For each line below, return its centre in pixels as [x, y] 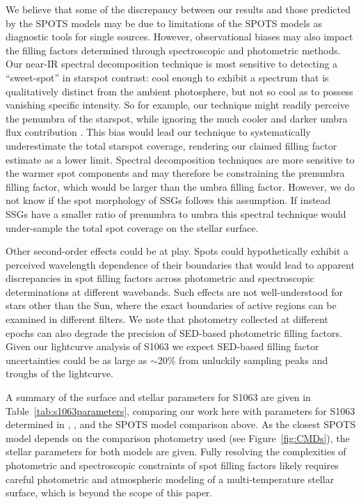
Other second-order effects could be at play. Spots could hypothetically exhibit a [177, 251]
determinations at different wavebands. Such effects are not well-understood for [175, 291]
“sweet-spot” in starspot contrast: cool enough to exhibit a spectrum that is [167, 77]
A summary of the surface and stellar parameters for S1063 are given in [158, 397]
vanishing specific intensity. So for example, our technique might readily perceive [177, 105]
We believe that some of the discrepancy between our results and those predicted [178, 9]
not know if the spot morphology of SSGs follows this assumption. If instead [168, 200]
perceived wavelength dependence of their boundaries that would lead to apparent [180, 264]
